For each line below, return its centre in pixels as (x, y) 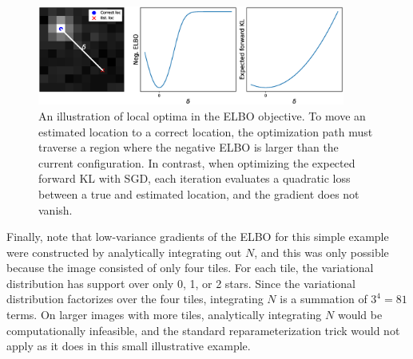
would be (360, 315)
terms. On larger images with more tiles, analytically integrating (164, 315)
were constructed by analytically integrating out (124, 252)
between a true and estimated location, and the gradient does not (199, 193)
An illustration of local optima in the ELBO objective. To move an (202, 115)
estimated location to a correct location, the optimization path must (206, 131)
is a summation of (324, 299)
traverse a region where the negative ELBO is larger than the (189, 147)
